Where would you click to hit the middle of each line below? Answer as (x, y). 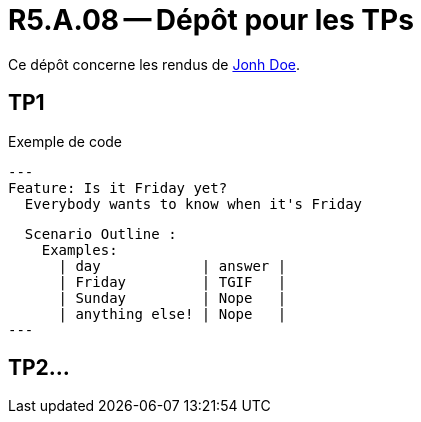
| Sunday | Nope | (172, 297)
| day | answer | (172, 265)
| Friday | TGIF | (172, 281)
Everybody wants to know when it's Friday (193, 203)
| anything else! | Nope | (172, 313)
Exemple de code (65, 141)
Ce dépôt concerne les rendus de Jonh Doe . (154, 64)
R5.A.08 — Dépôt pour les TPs (211, 20)
